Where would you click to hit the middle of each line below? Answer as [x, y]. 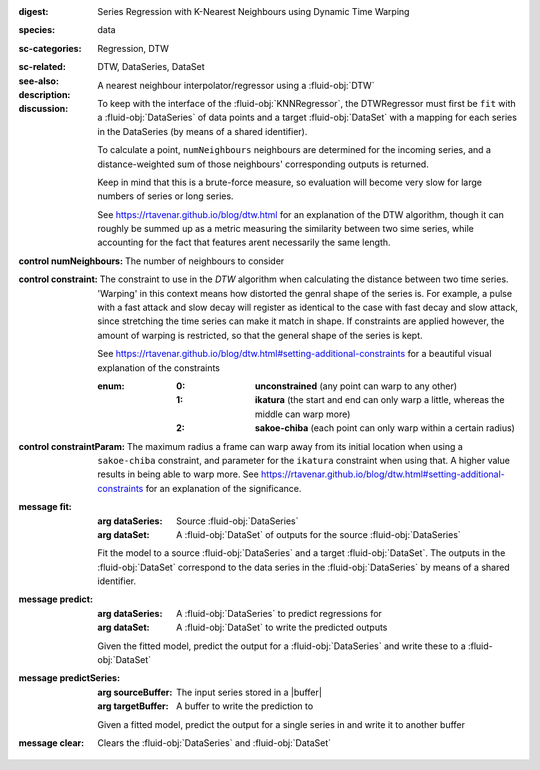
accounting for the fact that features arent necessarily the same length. [244, 242]
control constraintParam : [71, 446]
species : [36, 30]
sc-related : [42, 67]
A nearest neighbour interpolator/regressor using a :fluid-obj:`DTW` [236, 85]
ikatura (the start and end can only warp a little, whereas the [380, 400]
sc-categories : [50, 48]
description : [44, 94]
